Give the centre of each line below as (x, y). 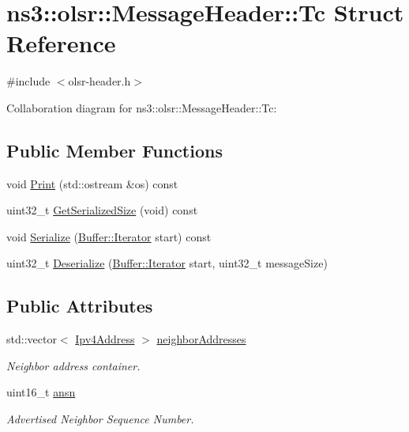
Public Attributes (80, 306)
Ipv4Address (105, 339)
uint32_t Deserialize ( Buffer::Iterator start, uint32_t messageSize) (167, 263)
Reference (61, 43)
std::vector (32, 339)
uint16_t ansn (41, 392)
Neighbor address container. (73, 365)
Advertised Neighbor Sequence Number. (100, 419)
